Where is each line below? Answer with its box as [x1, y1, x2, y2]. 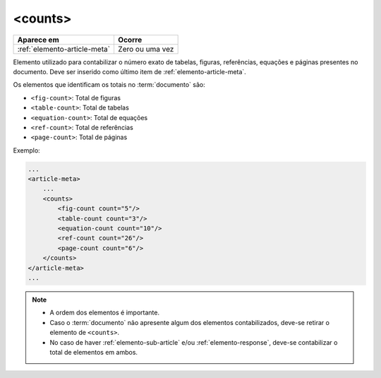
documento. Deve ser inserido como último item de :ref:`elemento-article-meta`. [13, 67, 246, 76]
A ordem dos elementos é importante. [49, 308, 160, 317]
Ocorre [117, 35, 143, 45]
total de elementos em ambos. [49, 348, 138, 356]
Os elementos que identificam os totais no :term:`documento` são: [13, 81, 205, 89]
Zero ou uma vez [117, 44, 174, 54]
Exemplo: [13, 146, 40, 155]
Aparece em [17, 35, 59, 45]
